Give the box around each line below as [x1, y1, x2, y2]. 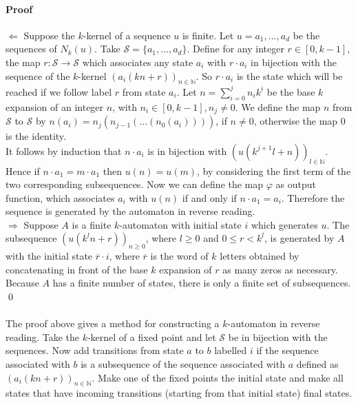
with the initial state [6, 249, 93, 263]
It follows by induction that [6, 143, 122, 158]
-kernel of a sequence [83, 28, 171, 42]
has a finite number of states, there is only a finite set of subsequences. [52, 276, 351, 290]
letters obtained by [220, 249, 299, 263]
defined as [296, 357, 339, 371]
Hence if [6, 163, 40, 178]
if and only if [182, 190, 237, 205]
